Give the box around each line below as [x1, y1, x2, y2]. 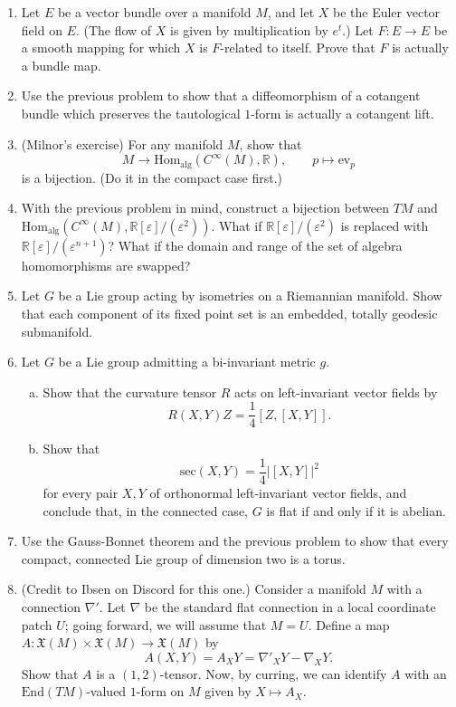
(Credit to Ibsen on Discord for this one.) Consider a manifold [21, 579, 366, 598]
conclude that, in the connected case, [43, 501, 248, 520]
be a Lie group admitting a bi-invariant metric [58, 352, 316, 371]
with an [404, 664, 447, 683]
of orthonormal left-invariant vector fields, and [149, 483, 407, 502]
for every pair [43, 483, 119, 502]
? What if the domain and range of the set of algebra [108, 235, 403, 254]
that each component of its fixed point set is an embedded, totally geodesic [21, 303, 438, 322]
